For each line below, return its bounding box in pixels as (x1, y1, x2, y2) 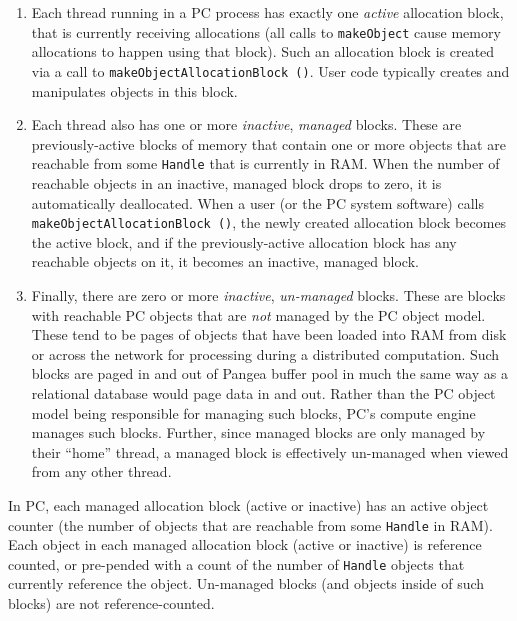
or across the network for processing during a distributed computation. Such (31, 343, 500, 364)
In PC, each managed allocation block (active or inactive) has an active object (8, 494, 489, 515)
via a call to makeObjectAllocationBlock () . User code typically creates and (31, 60, 510, 81)
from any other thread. (31, 461, 172, 482)
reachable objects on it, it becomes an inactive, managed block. (31, 251, 419, 272)
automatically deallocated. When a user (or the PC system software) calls (31, 192, 484, 213)
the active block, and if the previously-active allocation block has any (31, 231, 457, 252)
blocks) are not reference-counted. (8, 593, 215, 613)
